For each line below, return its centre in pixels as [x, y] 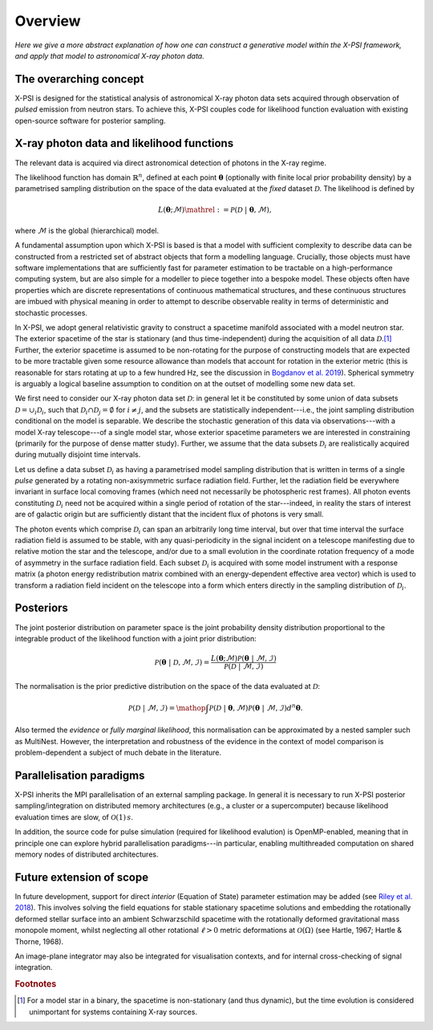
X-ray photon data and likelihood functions [124, 143]
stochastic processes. [51, 312]
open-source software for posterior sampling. [90, 120]
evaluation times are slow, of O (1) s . [74, 817]
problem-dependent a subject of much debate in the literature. [118, 753]
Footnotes [36, 984]
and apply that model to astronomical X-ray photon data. [109, 55]
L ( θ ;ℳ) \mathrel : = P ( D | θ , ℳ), [214, 210]
